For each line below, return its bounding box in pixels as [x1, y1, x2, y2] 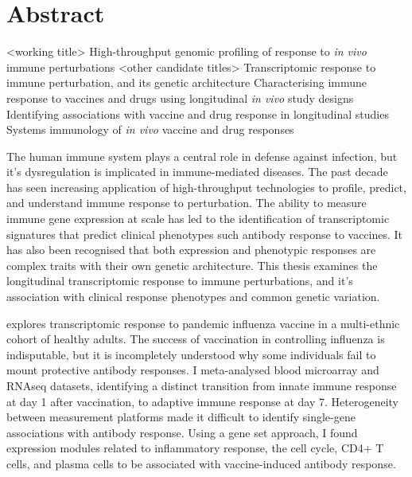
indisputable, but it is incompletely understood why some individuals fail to [6, 346, 376, 362]
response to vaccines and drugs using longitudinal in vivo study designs [6, 89, 354, 106]
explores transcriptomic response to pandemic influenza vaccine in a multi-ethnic [6, 315, 400, 331]
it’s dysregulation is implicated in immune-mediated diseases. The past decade [6, 163, 388, 180]
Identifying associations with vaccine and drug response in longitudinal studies [6, 105, 389, 122]
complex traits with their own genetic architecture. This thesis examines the [6, 256, 378, 273]
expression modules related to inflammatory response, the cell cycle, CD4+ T [6, 440, 384, 456]
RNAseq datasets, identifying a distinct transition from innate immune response [6, 377, 397, 393]
